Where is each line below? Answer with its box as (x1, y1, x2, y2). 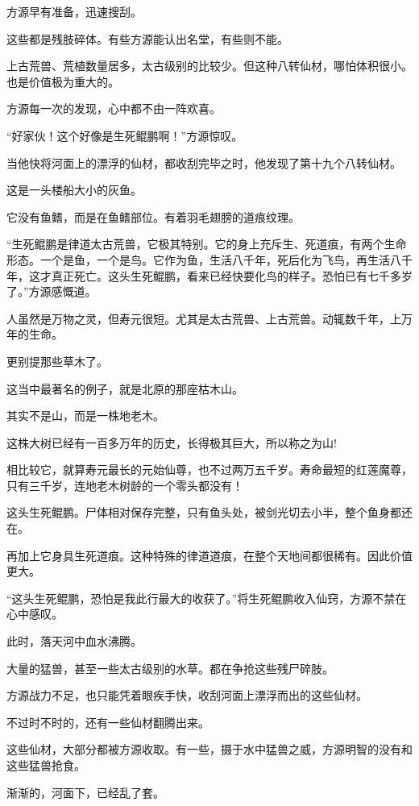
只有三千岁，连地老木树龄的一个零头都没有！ (6, 476, 243, 493)
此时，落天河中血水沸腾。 (6, 633, 142, 650)
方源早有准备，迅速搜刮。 (6, 3, 142, 19)
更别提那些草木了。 (6, 352, 108, 369)
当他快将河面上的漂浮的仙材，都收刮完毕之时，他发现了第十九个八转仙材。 (6, 154, 401, 171)
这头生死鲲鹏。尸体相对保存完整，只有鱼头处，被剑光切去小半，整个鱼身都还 (6, 504, 413, 521)
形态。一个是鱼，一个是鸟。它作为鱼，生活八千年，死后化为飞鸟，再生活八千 (6, 251, 413, 268)
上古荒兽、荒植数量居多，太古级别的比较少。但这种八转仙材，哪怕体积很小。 (6, 57, 413, 74)
